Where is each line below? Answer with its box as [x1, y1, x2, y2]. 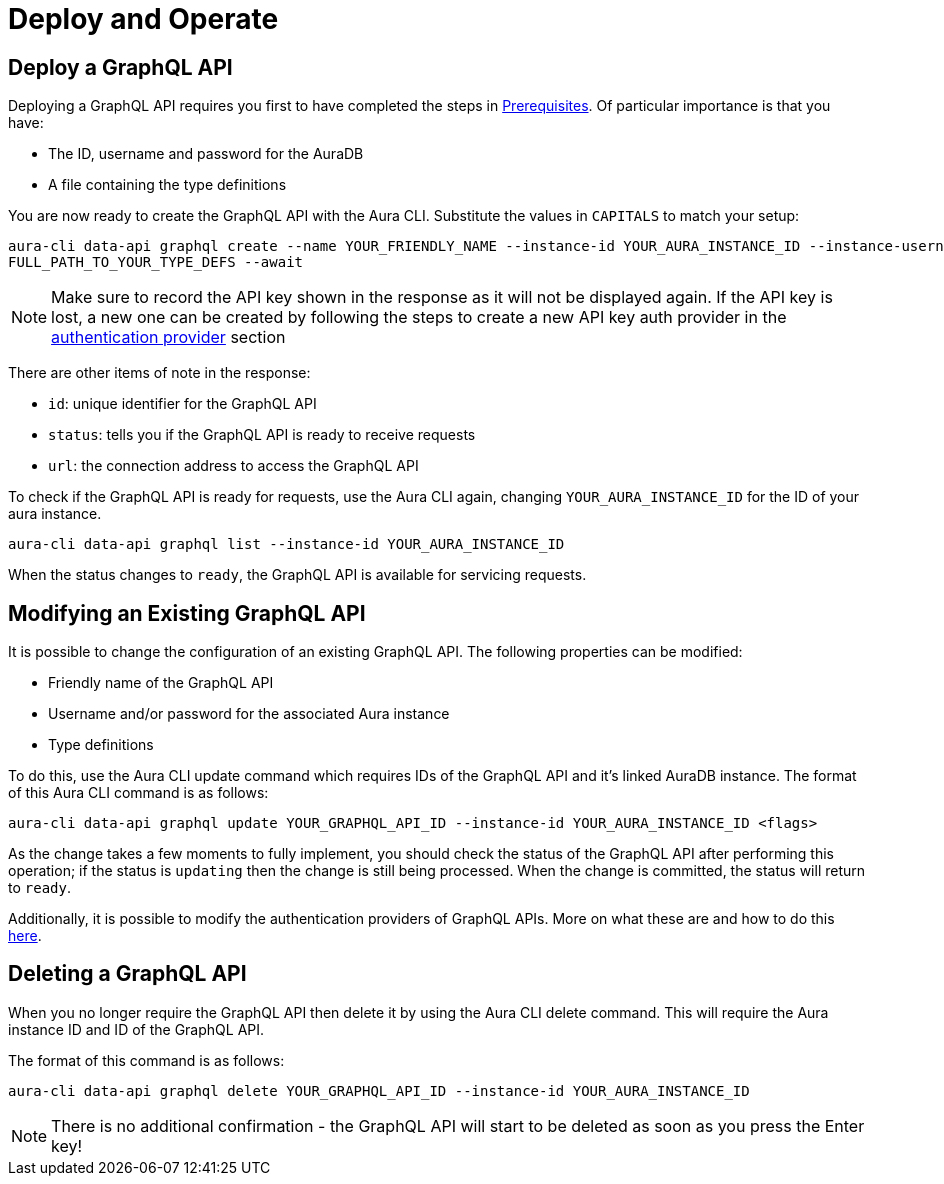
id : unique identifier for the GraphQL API [48, 395, 317, 413]
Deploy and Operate [8, 2, 279, 36]
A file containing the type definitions [48, 176, 287, 194]
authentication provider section [51, 327, 286, 348]
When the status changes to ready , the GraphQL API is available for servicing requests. [8, 566, 587, 584]
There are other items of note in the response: [8, 364, 311, 382]
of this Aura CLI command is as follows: [8, 784, 269, 802]
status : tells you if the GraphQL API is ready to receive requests [48, 426, 476, 444]
